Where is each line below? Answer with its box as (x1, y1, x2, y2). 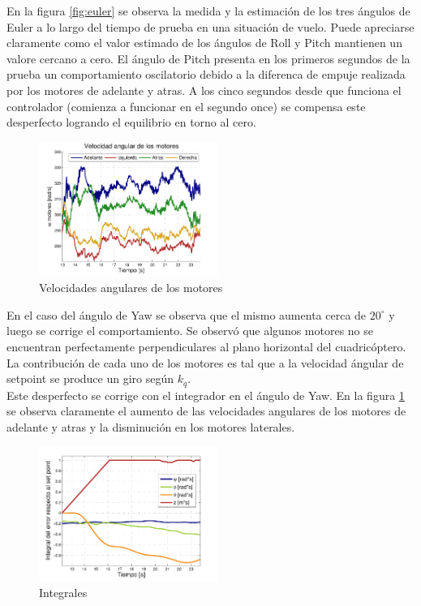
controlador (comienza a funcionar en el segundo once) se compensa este (6, 97, 366, 114)
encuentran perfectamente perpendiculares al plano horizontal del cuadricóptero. (6, 338, 406, 355)
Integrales (39, 584, 88, 601)
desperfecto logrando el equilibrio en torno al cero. (6, 114, 256, 131)
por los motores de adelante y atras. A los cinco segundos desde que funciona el (6, 81, 402, 98)
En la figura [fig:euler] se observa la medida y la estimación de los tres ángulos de (6, 2, 410, 19)
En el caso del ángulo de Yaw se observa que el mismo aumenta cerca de (6, 306, 367, 323)
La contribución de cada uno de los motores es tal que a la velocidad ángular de (6, 354, 404, 371)
